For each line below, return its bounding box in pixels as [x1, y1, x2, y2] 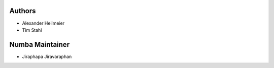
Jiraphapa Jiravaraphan [22, 53, 72, 59]
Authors [9, 7, 36, 15]
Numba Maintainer [9, 40, 70, 49]
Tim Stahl [22, 27, 42, 33]
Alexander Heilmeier [22, 20, 65, 26]
